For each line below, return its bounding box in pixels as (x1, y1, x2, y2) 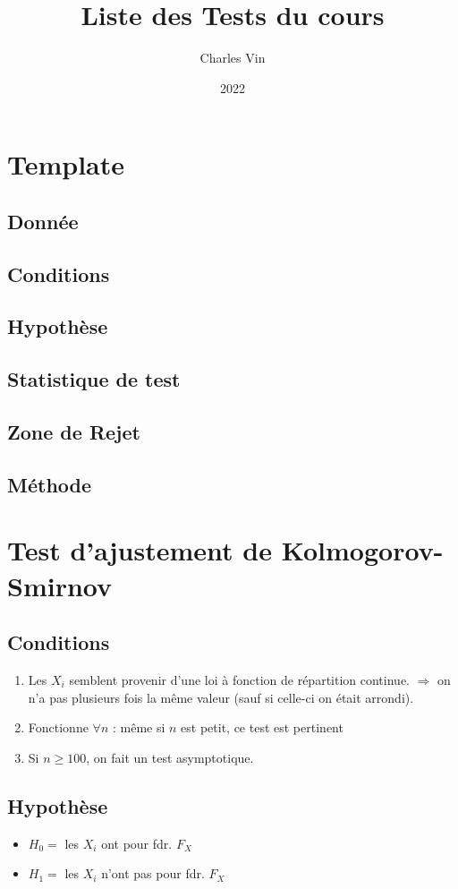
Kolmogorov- (281, 532, 444, 568)
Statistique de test (7, 365, 181, 393)
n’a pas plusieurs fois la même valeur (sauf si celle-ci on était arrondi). (28, 688, 414, 706)
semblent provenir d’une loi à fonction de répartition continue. (69, 670, 410, 688)
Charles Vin (199, 48, 266, 67)
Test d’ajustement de (7, 532, 272, 568)
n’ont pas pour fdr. (101, 864, 205, 883)
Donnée (7, 207, 79, 235)
